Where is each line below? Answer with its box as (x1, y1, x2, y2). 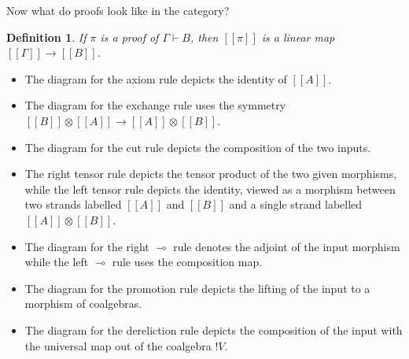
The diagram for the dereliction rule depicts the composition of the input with (24, 321, 403, 338)
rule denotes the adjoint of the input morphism (173, 238, 400, 254)
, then (190, 28, 219, 45)
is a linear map (261, 28, 335, 45)
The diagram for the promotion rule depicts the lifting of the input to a (24, 279, 370, 296)
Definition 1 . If (6, 28, 87, 45)
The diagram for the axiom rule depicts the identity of (24, 70, 287, 87)
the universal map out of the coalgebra (24, 337, 212, 353)
